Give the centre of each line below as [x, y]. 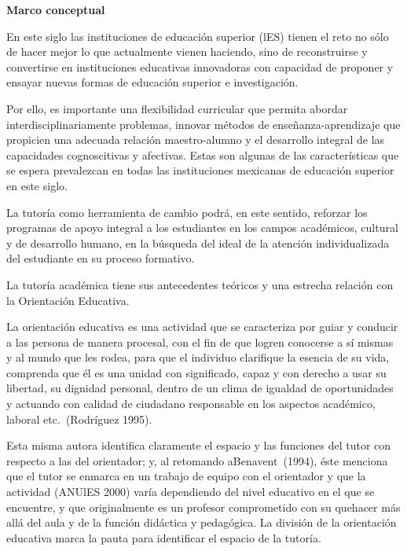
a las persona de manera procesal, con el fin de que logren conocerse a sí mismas [200, 342]
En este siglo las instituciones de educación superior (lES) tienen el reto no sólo [198, 36]
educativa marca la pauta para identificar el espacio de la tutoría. [164, 537]
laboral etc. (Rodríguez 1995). [79, 419]
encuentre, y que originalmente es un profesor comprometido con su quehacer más [203, 507]
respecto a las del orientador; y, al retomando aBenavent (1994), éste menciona [197, 460]
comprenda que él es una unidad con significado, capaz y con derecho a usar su [196, 372]
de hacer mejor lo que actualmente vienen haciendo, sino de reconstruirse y [187, 51]
